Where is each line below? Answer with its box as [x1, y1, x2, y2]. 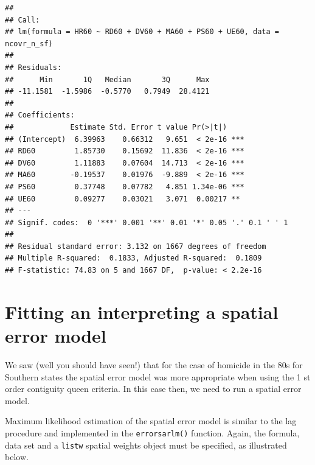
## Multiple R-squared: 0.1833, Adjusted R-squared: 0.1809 [5, 254, 262, 263]
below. [5, 450, 29, 463]
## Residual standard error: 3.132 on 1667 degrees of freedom [5, 242, 266, 251]
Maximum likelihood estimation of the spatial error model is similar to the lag [5, 414, 297, 427]
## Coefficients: [5, 111, 75, 120]
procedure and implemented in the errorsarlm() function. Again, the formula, [5, 426, 300, 439]
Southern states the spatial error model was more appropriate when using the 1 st [5, 370, 311, 383]
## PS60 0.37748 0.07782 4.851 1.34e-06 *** [5, 182, 244, 191]
